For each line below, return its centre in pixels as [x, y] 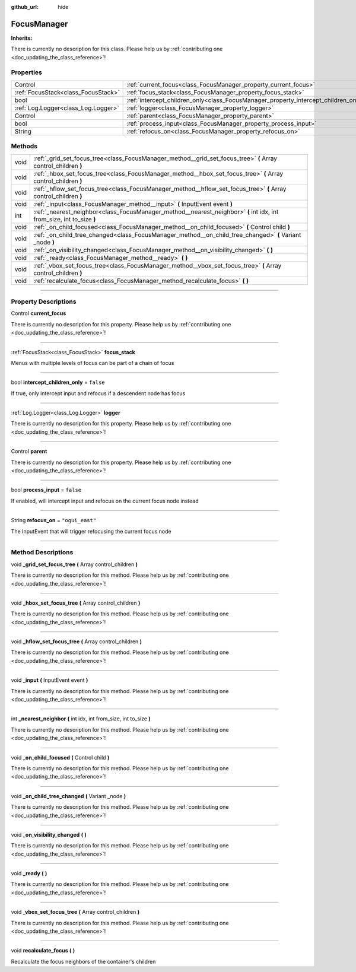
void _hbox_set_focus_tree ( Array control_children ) [76, 603]
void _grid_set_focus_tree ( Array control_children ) [74, 564]
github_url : [25, 7]
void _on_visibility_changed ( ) [49, 834]
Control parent [29, 452]
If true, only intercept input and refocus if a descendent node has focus [98, 393]
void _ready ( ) [29, 873]
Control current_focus [39, 313]
